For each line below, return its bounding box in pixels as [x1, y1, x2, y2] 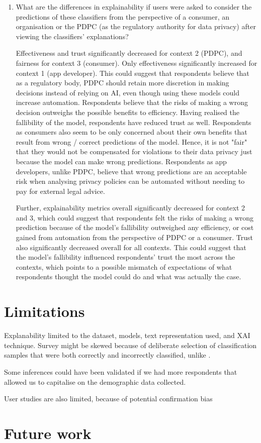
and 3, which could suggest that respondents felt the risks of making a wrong [16, 212, 254, 223]
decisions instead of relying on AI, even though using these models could [16, 87, 240, 97]
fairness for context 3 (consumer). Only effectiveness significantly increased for [16, 57, 257, 68]
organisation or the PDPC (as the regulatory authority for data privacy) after [16, 21, 256, 32]
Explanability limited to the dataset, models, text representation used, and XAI [4, 330, 250, 341]
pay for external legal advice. [16, 185, 105, 196]
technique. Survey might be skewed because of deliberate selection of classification [4, 340, 257, 350]
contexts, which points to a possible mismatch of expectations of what [16, 261, 232, 272]
